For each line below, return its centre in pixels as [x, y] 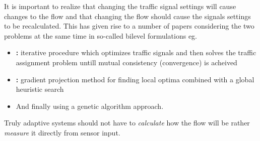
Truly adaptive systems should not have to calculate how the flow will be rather [127, 123]
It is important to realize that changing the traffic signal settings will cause [120, 6]
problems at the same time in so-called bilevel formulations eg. [101, 35]
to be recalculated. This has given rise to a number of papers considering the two [129, 26]
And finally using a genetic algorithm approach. [90, 106]
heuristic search [40, 89]
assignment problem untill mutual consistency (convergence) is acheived [126, 62]
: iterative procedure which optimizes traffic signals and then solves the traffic [136, 52]
